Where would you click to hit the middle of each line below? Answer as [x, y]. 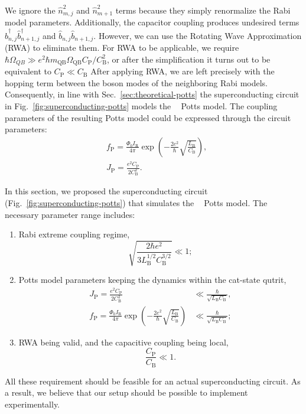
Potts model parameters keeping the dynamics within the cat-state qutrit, [152, 280]
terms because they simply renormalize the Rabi [203, 10]
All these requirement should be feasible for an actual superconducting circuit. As [153, 381]
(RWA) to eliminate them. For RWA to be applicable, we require [122, 48]
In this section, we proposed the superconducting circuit [106, 191]
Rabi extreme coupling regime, [74, 234]
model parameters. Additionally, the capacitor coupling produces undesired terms [152, 22]
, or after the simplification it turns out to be [188, 59]
